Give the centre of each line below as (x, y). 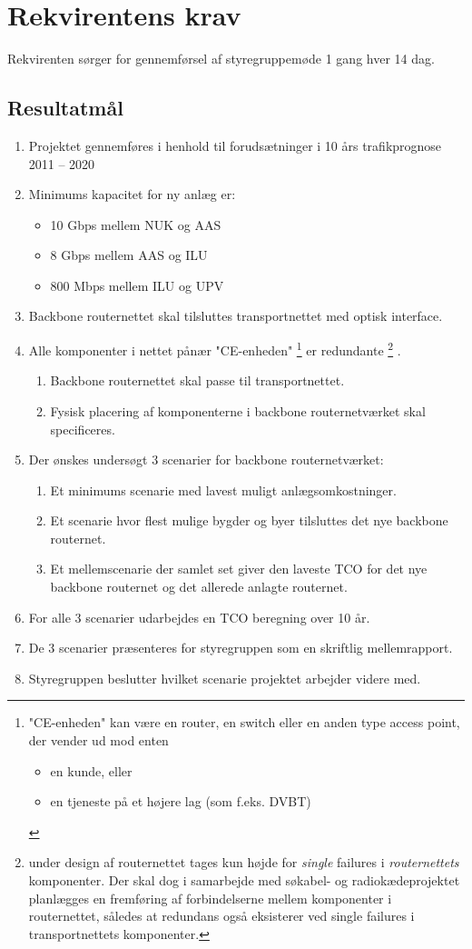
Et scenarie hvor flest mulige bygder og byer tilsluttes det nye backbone (249, 520)
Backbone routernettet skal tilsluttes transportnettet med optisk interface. (236, 316)
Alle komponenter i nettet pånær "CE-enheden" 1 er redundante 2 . (215, 349)
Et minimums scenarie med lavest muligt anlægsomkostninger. (223, 489)
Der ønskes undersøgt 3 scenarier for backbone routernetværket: (206, 460)
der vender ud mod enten (98, 740)
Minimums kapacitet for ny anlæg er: (132, 194)
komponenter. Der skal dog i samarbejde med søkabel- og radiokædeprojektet (244, 880)
